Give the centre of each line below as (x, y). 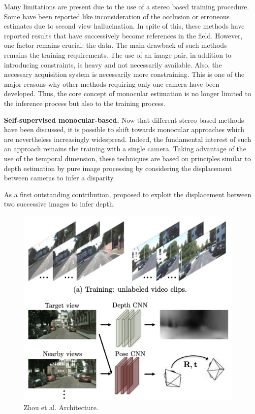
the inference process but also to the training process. (85, 103)
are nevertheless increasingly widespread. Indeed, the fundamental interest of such (127, 139)
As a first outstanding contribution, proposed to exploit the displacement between (128, 194)
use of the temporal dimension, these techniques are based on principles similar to (127, 158)
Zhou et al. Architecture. (61, 407)
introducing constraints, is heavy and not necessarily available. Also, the (113, 64)
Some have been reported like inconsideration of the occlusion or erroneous (117, 16)
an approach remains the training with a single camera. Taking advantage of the (125, 149)
